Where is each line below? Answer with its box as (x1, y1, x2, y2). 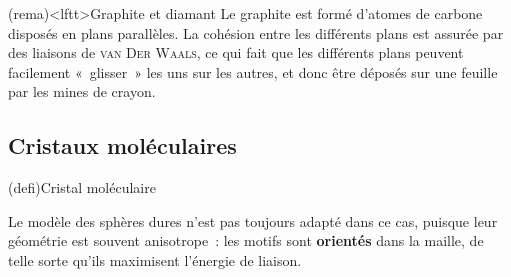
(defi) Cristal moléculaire (8, 177, 156, 198)
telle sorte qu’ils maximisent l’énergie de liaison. (8, 249, 302, 270)
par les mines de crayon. (8, 81, 156, 102)
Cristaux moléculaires (8, 130, 237, 161)
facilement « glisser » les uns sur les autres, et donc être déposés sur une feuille (8, 61, 498, 82)
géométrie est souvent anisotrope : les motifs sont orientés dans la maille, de (8, 230, 484, 251)
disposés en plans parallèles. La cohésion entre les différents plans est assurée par (8, 22, 504, 43)
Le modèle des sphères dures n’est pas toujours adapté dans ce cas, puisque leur (8, 210, 498, 231)
